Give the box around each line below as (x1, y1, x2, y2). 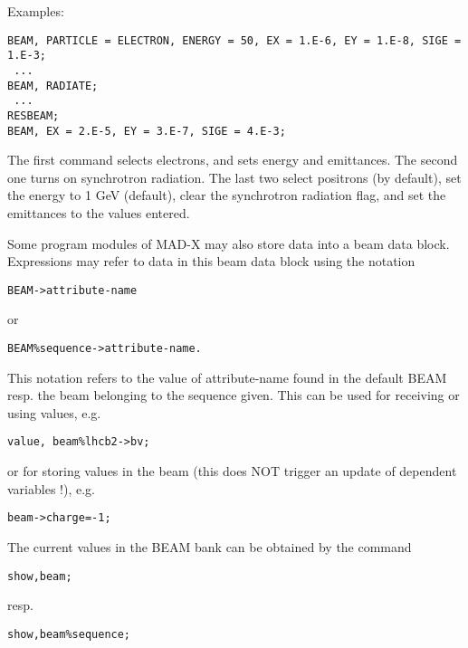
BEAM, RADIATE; (7, 79, 99, 92)
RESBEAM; (7, 109, 60, 122)
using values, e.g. (7, 403, 101, 422)
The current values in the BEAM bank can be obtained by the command (7, 537, 412, 556)
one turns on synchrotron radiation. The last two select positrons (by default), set (7, 167, 462, 186)
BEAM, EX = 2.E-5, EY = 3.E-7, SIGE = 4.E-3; (7, 124, 286, 138)
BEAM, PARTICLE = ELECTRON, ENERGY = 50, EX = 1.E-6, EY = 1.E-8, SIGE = (7, 33, 462, 47)
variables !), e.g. (7, 479, 95, 498)
